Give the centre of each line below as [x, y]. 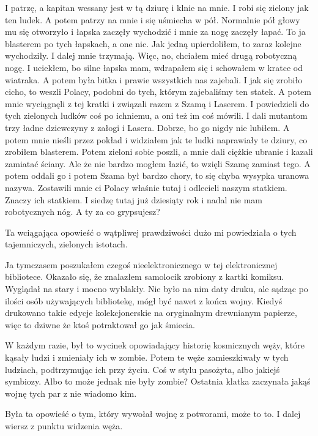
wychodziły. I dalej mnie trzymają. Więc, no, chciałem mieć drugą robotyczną [151, 55]
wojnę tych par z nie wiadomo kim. [71, 393]
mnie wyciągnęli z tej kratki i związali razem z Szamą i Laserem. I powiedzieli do [157, 103]
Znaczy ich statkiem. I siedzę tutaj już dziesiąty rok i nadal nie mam [134, 199]
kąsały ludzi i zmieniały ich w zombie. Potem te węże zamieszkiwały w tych [147, 357]
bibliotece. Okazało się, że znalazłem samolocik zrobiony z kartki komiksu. [145, 276]
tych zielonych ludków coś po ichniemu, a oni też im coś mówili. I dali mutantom [156, 115]
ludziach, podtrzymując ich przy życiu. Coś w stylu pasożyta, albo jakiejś [142, 369]
